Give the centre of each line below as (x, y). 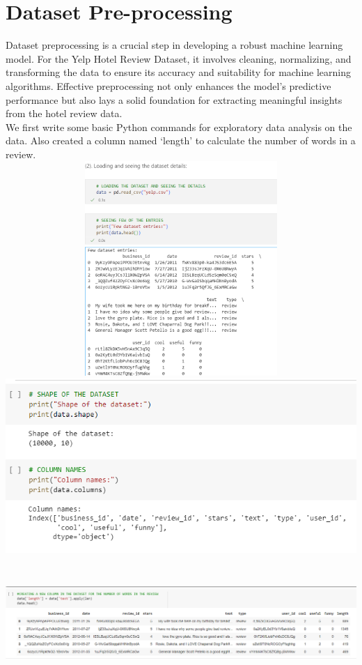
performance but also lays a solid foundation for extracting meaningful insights (174, 99)
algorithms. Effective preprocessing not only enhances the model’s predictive (168, 85)
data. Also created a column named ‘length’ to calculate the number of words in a (181, 140)
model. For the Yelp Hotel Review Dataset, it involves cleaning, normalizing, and (179, 58)
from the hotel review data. (64, 113)
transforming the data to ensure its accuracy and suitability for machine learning (179, 72)
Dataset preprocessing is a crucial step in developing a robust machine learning (174, 45)
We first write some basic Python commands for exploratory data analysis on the (179, 127)
